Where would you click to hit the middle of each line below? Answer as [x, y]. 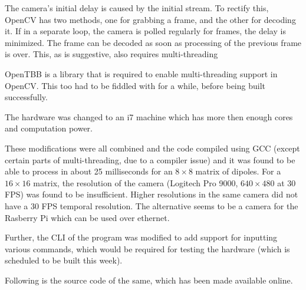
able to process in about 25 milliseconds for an [89, 171]
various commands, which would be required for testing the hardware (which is [147, 248]
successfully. [26, 97]
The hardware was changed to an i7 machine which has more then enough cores [149, 116]
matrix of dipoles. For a [238, 171]
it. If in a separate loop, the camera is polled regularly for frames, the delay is [145, 31]
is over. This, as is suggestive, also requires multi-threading [111, 54]
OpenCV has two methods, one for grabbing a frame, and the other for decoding [150, 19]
